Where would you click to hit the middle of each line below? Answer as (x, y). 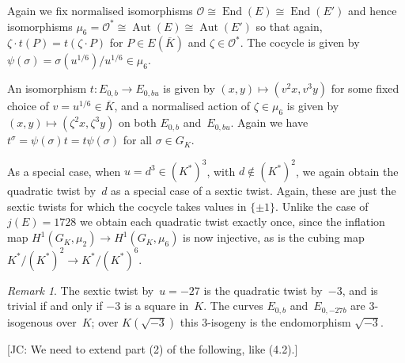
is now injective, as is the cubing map (274, 237)
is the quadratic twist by (263, 290)
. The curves (233, 306)
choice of (28, 106)
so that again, (289, 26)
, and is (360, 290)
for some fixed (365, 88)
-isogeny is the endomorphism (279, 321)
